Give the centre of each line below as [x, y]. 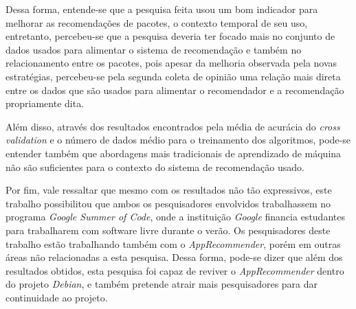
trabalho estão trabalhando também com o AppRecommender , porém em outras [173, 243]
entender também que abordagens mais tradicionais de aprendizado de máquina [174, 153]
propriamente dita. [45, 103]
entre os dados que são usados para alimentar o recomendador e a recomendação [175, 90]
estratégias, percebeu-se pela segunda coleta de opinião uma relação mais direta [173, 76]
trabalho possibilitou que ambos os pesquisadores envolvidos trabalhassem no [168, 203]
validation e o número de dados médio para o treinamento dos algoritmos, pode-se [178, 140]
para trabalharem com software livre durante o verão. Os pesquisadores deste [168, 230]
